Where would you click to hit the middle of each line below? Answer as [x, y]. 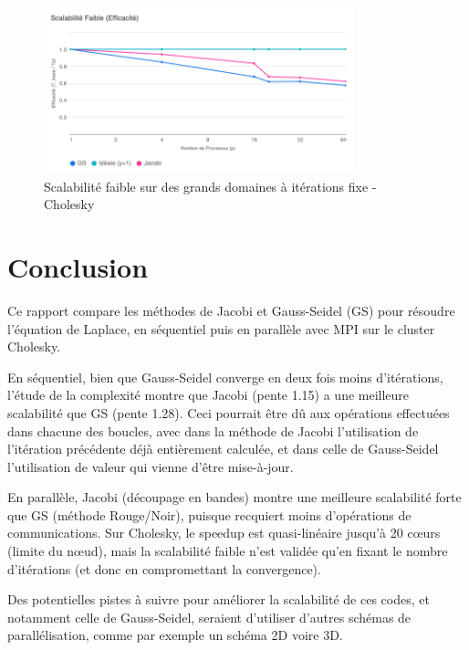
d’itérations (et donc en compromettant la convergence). [164, 568]
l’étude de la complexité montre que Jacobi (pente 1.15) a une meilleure [208, 395]
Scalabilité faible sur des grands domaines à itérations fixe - [210, 186]
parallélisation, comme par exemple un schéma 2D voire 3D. [175, 635]
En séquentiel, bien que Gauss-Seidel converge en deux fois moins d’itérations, [225, 377]
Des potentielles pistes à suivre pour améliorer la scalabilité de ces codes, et [219, 599]
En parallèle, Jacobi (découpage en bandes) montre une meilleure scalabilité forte [234, 497]
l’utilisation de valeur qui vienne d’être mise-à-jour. [151, 466]
